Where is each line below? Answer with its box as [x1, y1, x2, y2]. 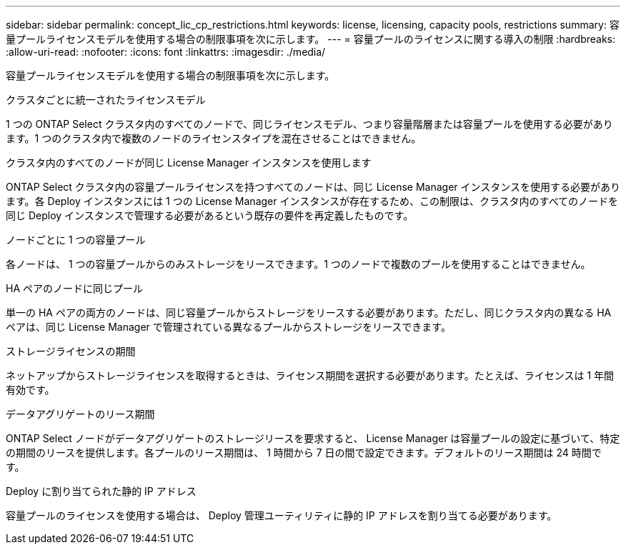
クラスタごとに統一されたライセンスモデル [6, 94, 206, 106]
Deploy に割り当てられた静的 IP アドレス [6, 485, 197, 497]
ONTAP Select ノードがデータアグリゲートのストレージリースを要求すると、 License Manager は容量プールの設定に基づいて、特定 [6, 432, 620, 444]
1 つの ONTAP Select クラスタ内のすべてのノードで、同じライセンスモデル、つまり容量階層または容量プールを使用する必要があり [6, 118, 613, 130]
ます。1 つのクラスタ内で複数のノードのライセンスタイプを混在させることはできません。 [6, 132, 422, 144]
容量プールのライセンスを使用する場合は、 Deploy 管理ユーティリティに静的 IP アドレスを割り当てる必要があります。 [6, 509, 557, 521]
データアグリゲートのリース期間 [6, 408, 155, 420]
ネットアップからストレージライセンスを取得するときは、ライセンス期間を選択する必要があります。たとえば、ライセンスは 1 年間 [6, 369, 615, 381]
